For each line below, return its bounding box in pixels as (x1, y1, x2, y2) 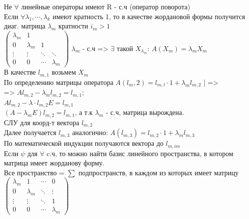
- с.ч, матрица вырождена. (106, 107, 184, 117)
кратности (58, 21, 88, 31)
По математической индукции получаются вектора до (4, 138, 164, 148)
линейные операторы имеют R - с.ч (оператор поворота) (21, 1, 191, 11)
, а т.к (75, 107, 93, 117)
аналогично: (72, 127, 108, 137)
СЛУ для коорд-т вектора (4, 117, 80, 127)
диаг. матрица (4, 21, 46, 31)
